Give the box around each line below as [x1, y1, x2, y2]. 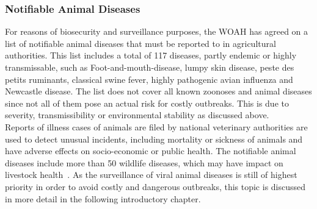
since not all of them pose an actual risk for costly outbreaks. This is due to [5, 96, 289, 109]
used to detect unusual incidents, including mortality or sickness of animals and [5, 132, 303, 145]
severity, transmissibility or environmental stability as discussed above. [5, 108, 269, 121]
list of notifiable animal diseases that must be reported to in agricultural [5, 37, 276, 49]
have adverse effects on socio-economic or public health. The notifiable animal [5, 144, 296, 157]
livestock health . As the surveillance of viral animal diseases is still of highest [5, 168, 297, 181]
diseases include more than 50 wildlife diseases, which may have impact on [5, 156, 283, 169]
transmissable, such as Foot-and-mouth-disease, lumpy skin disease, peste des [5, 61, 294, 73]
